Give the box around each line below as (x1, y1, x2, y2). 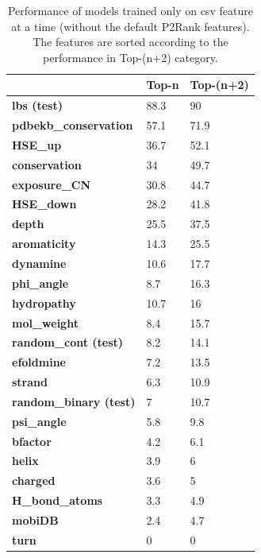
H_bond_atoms (12, 492, 103, 509)
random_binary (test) (12, 393, 136, 409)
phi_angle (12, 274, 69, 291)
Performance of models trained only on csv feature (7, 2, 253, 18)
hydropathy (12, 294, 76, 311)
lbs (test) (12, 97, 63, 114)
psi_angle (12, 413, 67, 429)
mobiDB (12, 511, 59, 528)
